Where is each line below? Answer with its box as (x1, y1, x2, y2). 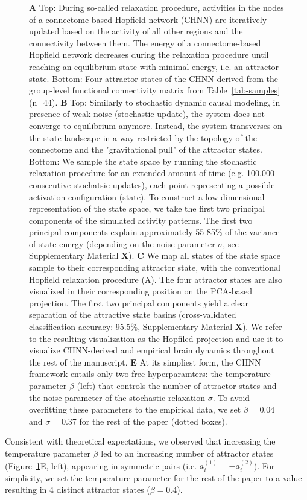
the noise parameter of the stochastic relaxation (29, 391, 205, 403)
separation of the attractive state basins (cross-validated (29, 308, 236, 321)
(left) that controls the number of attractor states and (77, 379, 277, 391)
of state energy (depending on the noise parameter (29, 237, 215, 250)
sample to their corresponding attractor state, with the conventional (29, 261, 280, 274)
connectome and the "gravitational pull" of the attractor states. (29, 143, 262, 156)
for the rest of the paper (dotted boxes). (79, 414, 227, 427)
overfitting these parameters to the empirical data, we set (29, 403, 241, 416)
